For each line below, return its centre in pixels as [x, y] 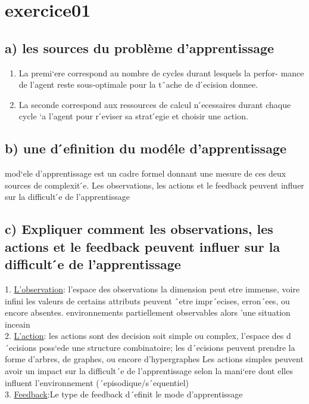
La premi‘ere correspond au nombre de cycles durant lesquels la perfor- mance [161, 73]
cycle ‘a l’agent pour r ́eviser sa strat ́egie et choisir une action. [133, 116]
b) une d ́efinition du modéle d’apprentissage [146, 148]
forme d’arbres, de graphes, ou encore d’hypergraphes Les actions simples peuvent [154, 359]
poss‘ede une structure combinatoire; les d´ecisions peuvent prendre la [167, 347]
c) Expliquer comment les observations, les [139, 229]
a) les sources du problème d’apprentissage [140, 47]
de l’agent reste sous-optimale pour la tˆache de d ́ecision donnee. [138, 84]
